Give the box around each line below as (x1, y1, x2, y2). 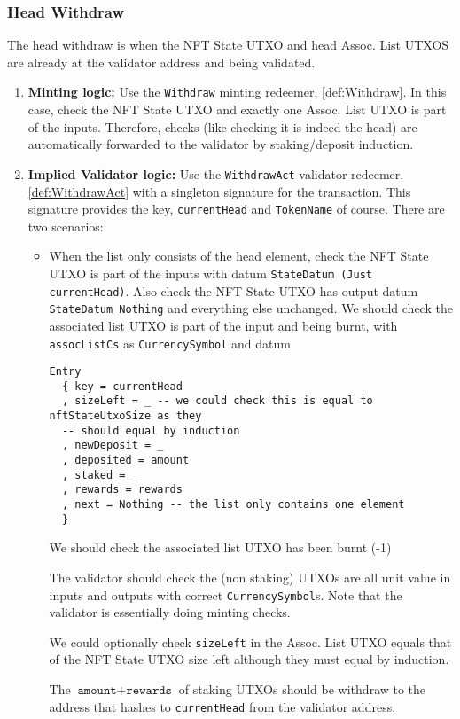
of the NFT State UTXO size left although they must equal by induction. (49, 650, 449, 668)
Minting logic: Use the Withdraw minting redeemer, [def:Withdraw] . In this (27, 82, 447, 101)
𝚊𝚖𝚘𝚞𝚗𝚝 (77, 684, 117, 698)
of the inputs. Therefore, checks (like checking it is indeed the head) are (27, 117, 417, 136)
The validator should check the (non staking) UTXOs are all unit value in (49, 567, 451, 586)
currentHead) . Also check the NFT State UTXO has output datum (49, 281, 418, 300)
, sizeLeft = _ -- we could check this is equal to (61, 395, 373, 408)
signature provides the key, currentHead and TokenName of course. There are (27, 199, 445, 218)
